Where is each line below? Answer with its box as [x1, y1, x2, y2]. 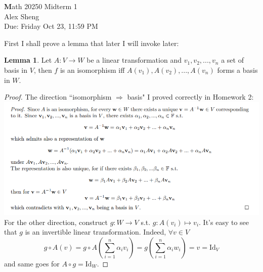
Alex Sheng [4, 11, 39, 21]
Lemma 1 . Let [4, 55, 52, 65]
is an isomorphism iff [60, 64, 125, 75]
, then [33, 64, 52, 75]
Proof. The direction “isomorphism [4, 92, 112, 102]
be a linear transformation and [86, 55, 182, 65]
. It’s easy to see [199, 216, 249, 227]
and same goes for [4, 258, 60, 268]
